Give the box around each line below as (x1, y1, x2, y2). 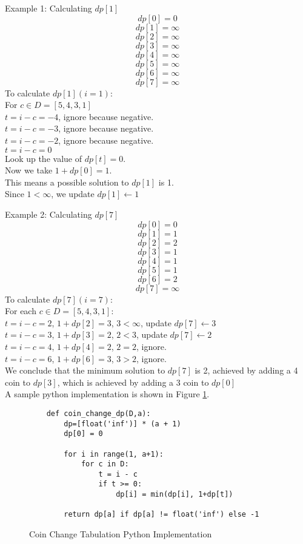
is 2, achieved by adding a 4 (195, 364, 298, 377)
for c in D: (81, 460, 129, 469)
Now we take (5, 164, 53, 176)
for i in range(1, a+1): (64, 449, 164, 458)
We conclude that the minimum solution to (5, 364, 165, 377)
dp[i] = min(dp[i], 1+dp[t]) (116, 490, 233, 499)
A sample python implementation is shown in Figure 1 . (5, 388, 210, 400)
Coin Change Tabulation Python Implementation (29, 528, 212, 540)
